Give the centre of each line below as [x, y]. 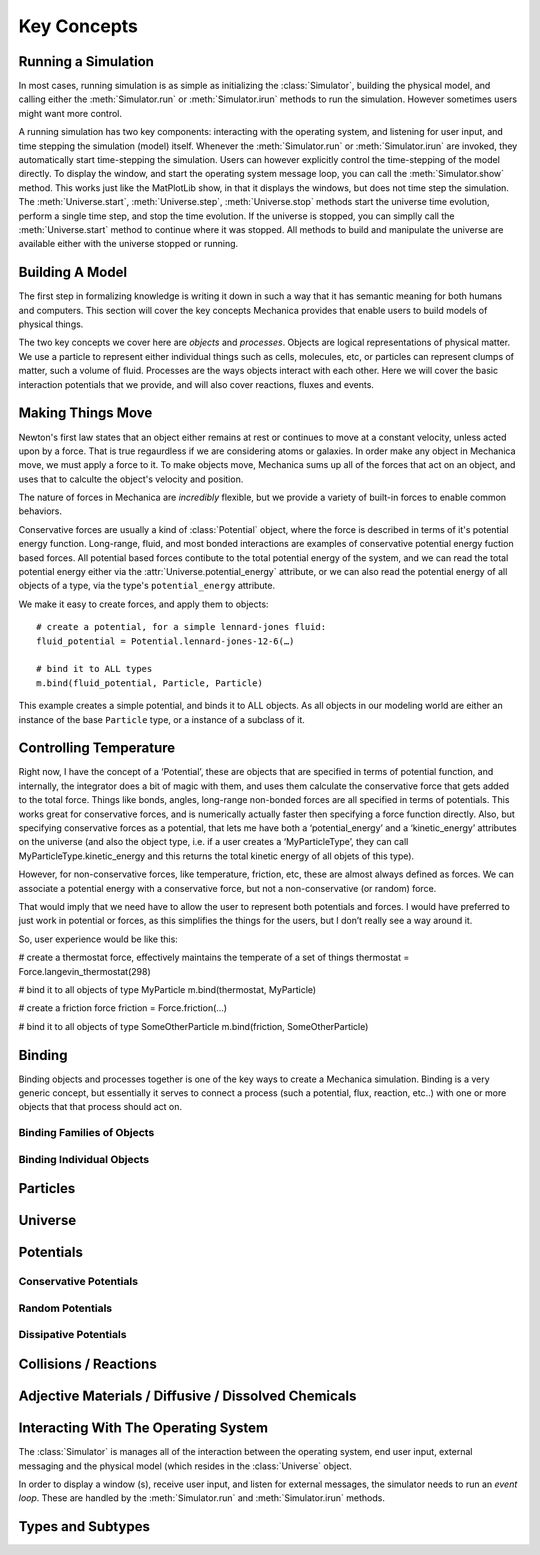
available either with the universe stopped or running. [128, 244]
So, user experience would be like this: [98, 939]
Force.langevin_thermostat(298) [84, 971]
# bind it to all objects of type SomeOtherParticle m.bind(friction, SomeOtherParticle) [193, 1026]
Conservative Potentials [78, 1282]
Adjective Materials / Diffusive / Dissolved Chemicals [187, 1396]
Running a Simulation [86, 61]
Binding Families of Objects [86, 1133]
